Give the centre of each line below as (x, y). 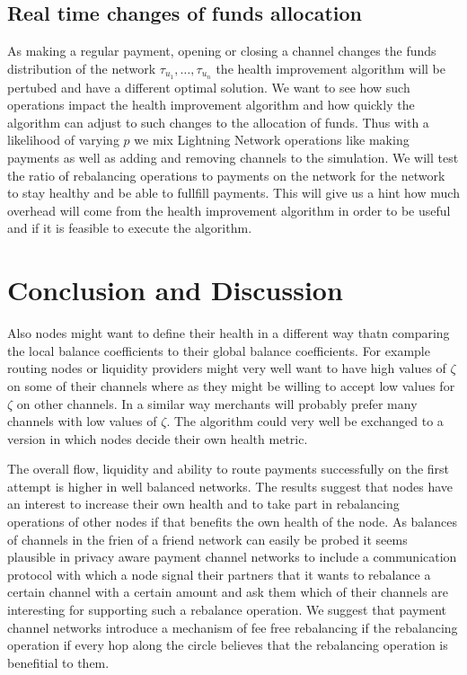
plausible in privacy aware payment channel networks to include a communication (232, 557)
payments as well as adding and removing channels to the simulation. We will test (233, 158)
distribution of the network (82, 68)
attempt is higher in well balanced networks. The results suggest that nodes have (230, 486)
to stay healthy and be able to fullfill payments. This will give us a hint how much (233, 193)
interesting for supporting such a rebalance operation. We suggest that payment (227, 610)
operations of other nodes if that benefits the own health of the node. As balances (232, 522)
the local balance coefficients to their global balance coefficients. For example (219, 350)
